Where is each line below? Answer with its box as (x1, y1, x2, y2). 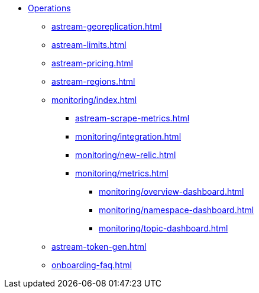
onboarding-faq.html (51, 260, 132, 270)
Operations (28, 3, 71, 13)
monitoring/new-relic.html (75, 150, 176, 160)
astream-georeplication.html (51, 21, 162, 31)
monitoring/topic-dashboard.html (99, 223, 228, 233)
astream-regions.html (51, 76, 135, 86)
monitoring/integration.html (75, 131, 182, 141)
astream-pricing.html (51, 58, 133, 68)
